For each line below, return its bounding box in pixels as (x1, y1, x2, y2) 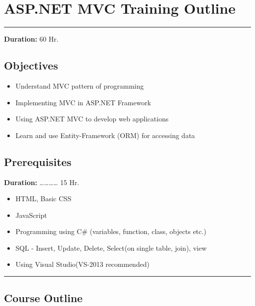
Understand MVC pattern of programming (15, 80, 144, 91)
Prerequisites (4, 154, 72, 169)
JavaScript (15, 210, 47, 220)
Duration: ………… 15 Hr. (4, 177, 79, 187)
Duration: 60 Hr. (4, 34, 59, 44)
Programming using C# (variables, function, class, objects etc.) (15, 226, 206, 236)
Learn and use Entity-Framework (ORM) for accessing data (15, 130, 195, 140)
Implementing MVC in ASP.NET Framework (15, 97, 151, 107)
